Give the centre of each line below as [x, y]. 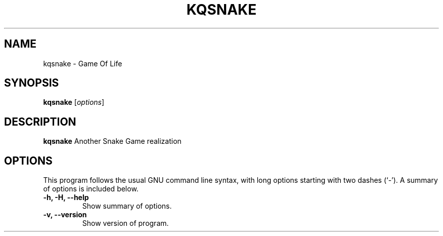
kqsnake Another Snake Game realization [112, 141]
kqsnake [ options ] [74, 102]
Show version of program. [125, 223]
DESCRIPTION [40, 122]
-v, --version [65, 215]
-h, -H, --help [66, 198]
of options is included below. [91, 189]
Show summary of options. [127, 206]
